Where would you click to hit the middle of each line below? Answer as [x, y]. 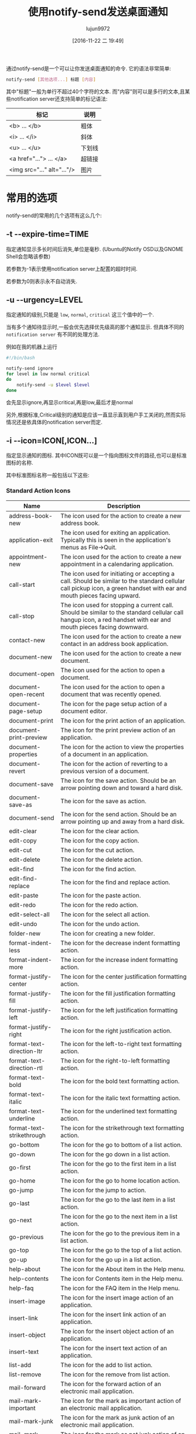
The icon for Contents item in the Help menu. [122, 1278]
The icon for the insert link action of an [113, 1314]
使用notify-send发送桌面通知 [98, 12]
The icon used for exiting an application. [115, 532]
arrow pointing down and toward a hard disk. [121, 788]
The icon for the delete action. [101, 859]
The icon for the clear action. [100, 831]
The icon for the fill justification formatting [118, 993]
